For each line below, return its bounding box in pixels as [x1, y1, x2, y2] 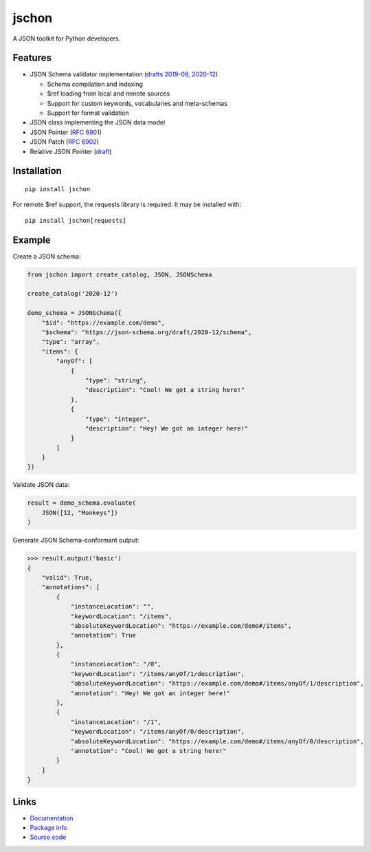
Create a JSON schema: [12, 252, 81, 261]
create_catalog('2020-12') [27, 290, 118, 298]
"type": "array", [41, 338, 100, 346]
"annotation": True [70, 631, 137, 640]
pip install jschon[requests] [25, 217, 127, 224]
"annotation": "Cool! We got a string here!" [70, 747, 227, 754]
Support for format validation [47, 109, 129, 117]
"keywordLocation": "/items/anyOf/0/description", [70, 728, 245, 736]
